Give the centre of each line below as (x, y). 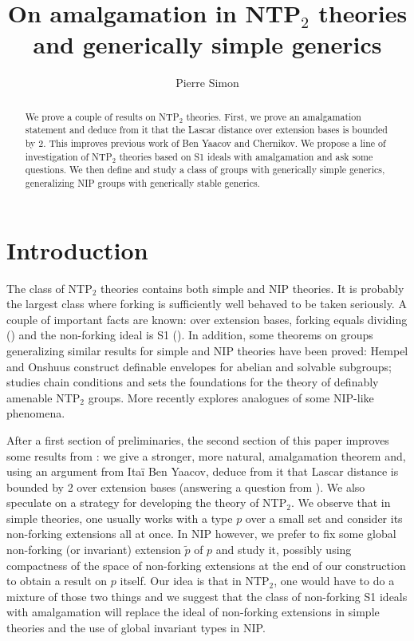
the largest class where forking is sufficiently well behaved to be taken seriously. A (207, 304)
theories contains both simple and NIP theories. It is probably (252, 288)
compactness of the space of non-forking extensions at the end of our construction (206, 565)
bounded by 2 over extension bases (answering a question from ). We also (186, 487)
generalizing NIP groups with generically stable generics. (142, 182)
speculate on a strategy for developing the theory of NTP (147, 503)
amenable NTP (43, 397)
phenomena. (36, 413)
